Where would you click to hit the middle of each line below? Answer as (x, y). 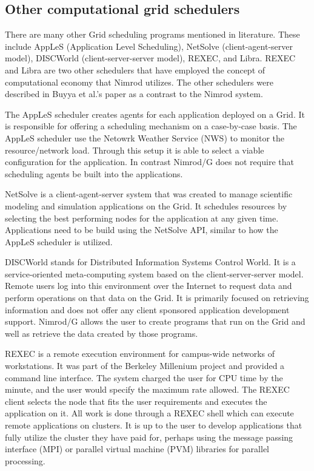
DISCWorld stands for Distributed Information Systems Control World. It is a (150, 262)
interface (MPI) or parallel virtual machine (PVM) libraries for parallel (137, 449)
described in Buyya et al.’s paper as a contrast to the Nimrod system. (134, 94)
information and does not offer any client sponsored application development (147, 309)
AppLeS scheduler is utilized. (59, 241)
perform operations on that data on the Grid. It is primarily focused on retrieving (157, 298)
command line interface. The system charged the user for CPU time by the (144, 377)
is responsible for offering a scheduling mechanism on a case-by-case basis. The (151, 126)
